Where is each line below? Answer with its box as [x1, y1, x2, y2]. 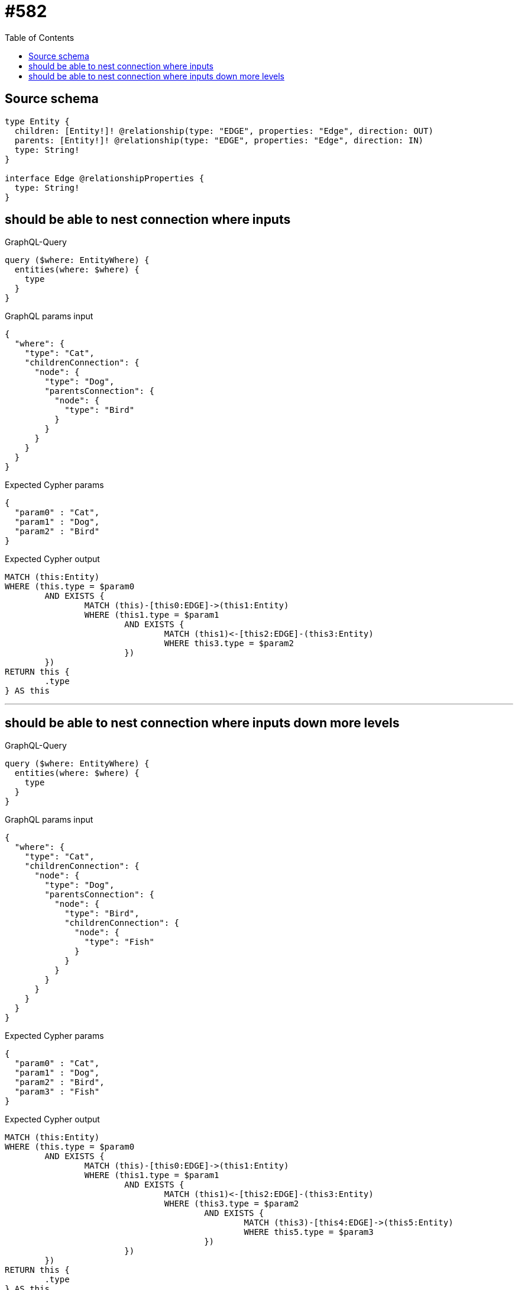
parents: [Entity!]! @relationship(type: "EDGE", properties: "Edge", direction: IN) [14, 135, 424, 145]
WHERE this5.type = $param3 [244, 1227, 374, 1237]
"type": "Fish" [84, 937, 154, 947]
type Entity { [5, 116, 70, 126]
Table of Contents [5, 32, 75, 43]
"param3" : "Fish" [14, 1087, 100, 1097]
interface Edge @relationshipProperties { [5, 173, 205, 183]
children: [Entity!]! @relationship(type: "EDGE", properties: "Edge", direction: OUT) [14, 126, 433, 136]
